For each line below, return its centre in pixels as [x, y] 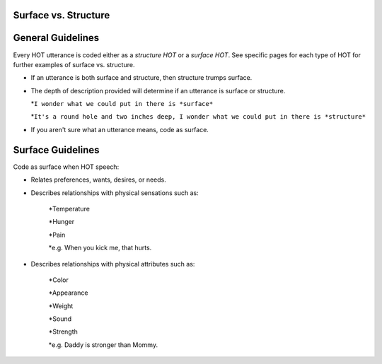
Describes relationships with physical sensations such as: [115, 193]
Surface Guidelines [56, 149]
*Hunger [62, 222]
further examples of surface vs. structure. [74, 64]
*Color [58, 280]
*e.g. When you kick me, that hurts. [100, 248]
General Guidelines [56, 38]
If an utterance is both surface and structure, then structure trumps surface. [141, 78]
